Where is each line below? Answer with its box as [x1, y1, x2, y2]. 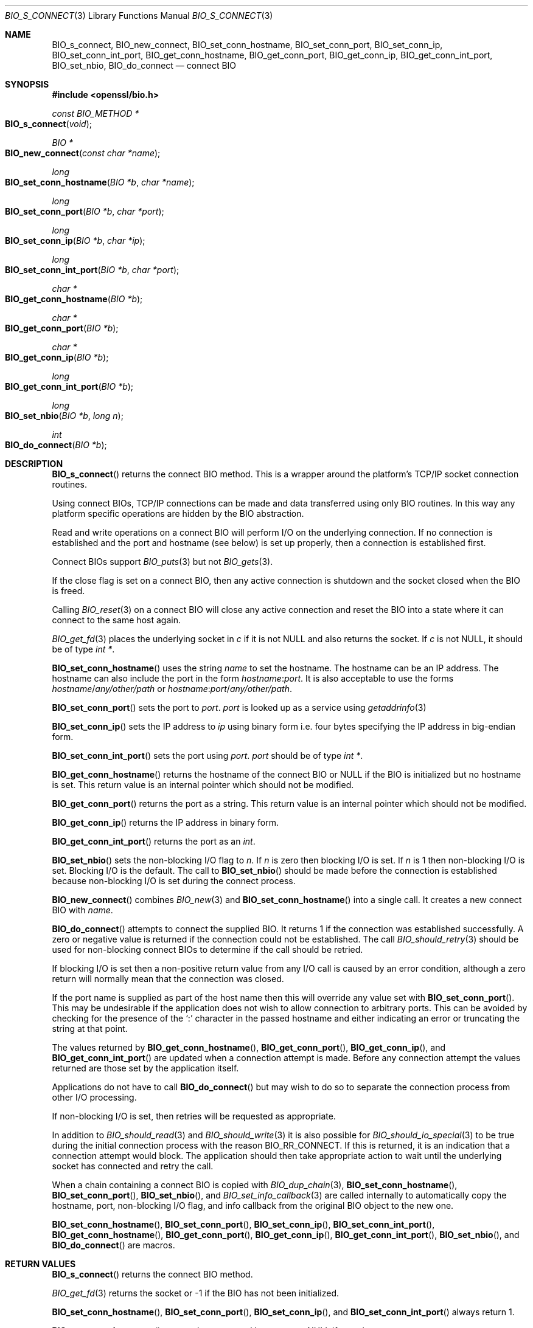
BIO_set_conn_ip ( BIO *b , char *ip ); [5, 235, 145, 246]
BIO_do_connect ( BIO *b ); [5, 440, 107, 450]
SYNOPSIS [5, 79, 49, 89]
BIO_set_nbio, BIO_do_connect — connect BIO [52, 60, 237, 71]
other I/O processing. [52, 1092, 137, 1102]
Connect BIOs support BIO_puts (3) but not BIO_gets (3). [52, 556, 273, 567]
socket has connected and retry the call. [52, 1161, 214, 1171]
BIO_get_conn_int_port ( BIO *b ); [5, 381, 134, 392]
